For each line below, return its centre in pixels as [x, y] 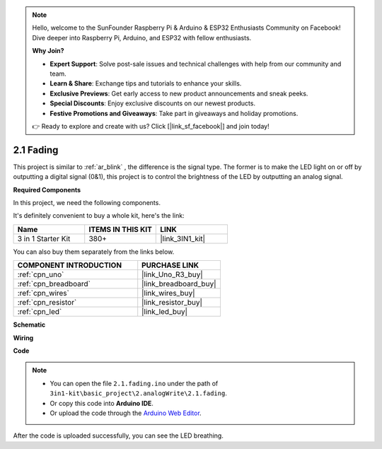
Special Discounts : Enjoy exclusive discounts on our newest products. [153, 103]
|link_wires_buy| [168, 293]
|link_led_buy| [164, 312]
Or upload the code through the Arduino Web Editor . [126, 413]
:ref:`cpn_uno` [41, 274]
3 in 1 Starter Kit [44, 238]
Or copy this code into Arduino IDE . [102, 403]
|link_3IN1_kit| [183, 238]
